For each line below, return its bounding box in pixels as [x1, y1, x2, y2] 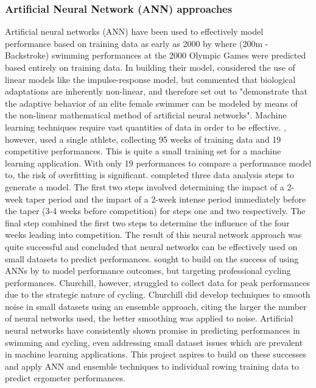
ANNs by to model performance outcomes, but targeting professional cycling [5, 264, 291, 277]
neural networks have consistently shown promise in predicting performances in [5, 324, 300, 337]
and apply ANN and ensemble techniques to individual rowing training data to [5, 359, 299, 372]
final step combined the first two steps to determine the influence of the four [5, 216, 290, 229]
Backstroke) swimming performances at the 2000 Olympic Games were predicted [5, 49, 306, 62]
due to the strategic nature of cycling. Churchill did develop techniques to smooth [5, 288, 311, 301]
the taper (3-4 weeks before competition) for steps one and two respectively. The [5, 204, 306, 217]
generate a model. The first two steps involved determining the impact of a [5, 180, 284, 193]
